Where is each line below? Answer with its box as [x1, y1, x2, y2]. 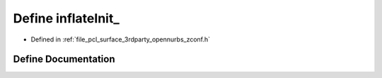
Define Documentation [13, 53, 115, 65]
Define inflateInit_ [13, 11, 120, 26]
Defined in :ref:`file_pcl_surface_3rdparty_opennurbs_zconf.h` [30, 35, 211, 44]
